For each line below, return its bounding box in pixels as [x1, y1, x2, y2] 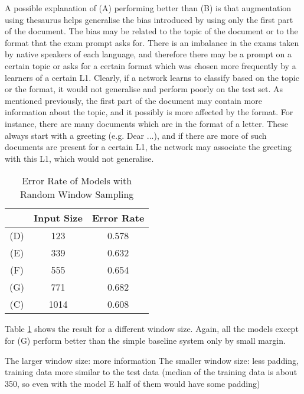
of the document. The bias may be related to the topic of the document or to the [5, 25, 298, 37]
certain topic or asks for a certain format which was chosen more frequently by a [5, 59, 296, 71]
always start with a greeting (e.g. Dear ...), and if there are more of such [5, 129, 267, 141]
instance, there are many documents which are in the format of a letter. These [5, 117, 288, 129]
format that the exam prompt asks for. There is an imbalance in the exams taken [5, 36, 299, 48]
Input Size [34, 211, 83, 225]
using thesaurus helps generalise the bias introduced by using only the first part [5, 13, 293, 25]
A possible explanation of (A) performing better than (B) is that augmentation [5, 2, 292, 14]
